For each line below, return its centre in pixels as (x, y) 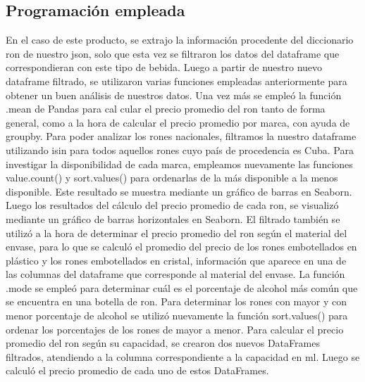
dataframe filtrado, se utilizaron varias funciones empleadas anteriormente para (177, 81)
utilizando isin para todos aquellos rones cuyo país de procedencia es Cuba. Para (180, 149)
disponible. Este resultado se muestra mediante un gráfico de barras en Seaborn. (179, 191)
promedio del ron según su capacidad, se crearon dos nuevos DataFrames (163, 343)
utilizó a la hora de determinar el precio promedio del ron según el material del (177, 233)
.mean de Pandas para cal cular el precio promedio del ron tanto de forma (166, 109)
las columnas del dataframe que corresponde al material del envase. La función (175, 274)
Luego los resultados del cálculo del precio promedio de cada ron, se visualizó (172, 205)
